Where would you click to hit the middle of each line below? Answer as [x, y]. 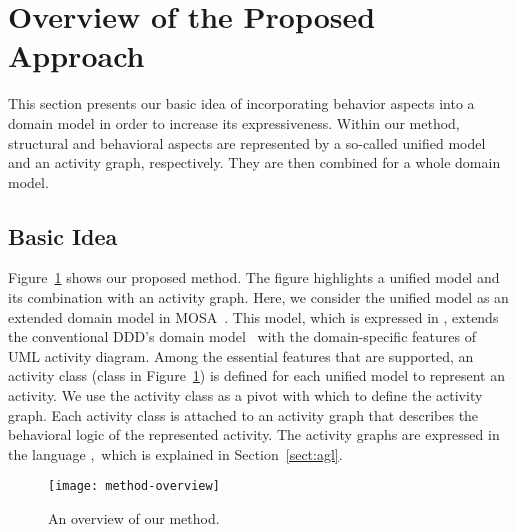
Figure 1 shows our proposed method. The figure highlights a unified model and [254, 277]
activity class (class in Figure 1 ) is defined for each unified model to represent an [257, 375]
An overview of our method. [134, 518]
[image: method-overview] [134, 486]
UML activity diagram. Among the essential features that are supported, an [241, 355]
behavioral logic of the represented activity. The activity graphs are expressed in [254, 434]
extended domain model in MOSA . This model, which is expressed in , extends [253, 316]
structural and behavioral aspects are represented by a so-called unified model [247, 142]
